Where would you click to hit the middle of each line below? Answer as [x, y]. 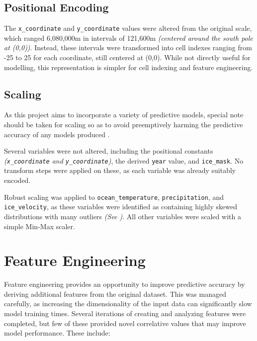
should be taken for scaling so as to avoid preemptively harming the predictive [124, 125]
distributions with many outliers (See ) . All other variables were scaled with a [123, 216]
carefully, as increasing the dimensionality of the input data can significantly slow [128, 303]
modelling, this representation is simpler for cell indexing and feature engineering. [128, 67]
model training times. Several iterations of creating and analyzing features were [125, 313]
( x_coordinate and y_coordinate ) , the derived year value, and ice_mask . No [124, 160]
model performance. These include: [57, 333]
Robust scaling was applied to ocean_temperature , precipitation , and [114, 197]
